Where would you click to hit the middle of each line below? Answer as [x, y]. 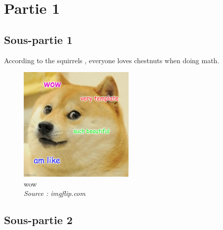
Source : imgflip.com [55, 193]
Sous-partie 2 [38, 220]
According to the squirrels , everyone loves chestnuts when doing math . [112, 60]
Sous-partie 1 [38, 39]
